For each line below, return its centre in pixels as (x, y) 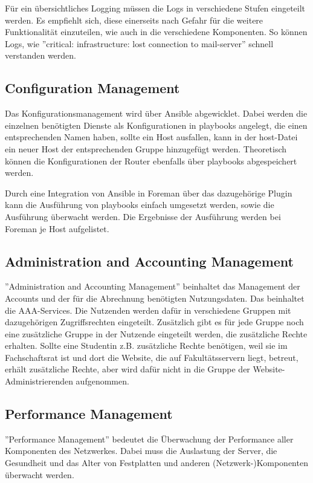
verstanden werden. (40, 55)
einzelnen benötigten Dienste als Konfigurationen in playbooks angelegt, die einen (156, 125)
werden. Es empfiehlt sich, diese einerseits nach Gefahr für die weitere (134, 20)
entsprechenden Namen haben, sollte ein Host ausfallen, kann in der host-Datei (151, 137)
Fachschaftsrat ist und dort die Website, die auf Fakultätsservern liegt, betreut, (152, 357)
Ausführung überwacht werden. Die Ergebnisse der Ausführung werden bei (143, 216)
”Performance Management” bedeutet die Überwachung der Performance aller (149, 439)
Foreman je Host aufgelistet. (57, 228)
